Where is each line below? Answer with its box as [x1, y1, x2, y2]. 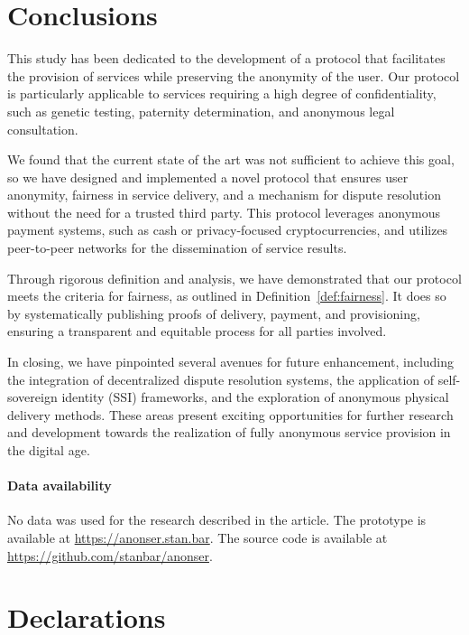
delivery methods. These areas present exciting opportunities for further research [7, 405, 454, 424]
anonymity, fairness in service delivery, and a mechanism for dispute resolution [7, 185, 441, 204]
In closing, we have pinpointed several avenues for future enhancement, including [7, 352, 455, 371]
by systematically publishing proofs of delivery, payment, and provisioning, [7, 303, 420, 322]
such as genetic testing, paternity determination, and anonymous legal [7, 101, 395, 120]
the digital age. [7, 441, 90, 459]
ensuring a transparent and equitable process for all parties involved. [7, 322, 387, 341]
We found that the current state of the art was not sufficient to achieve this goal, [7, 150, 455, 169]
